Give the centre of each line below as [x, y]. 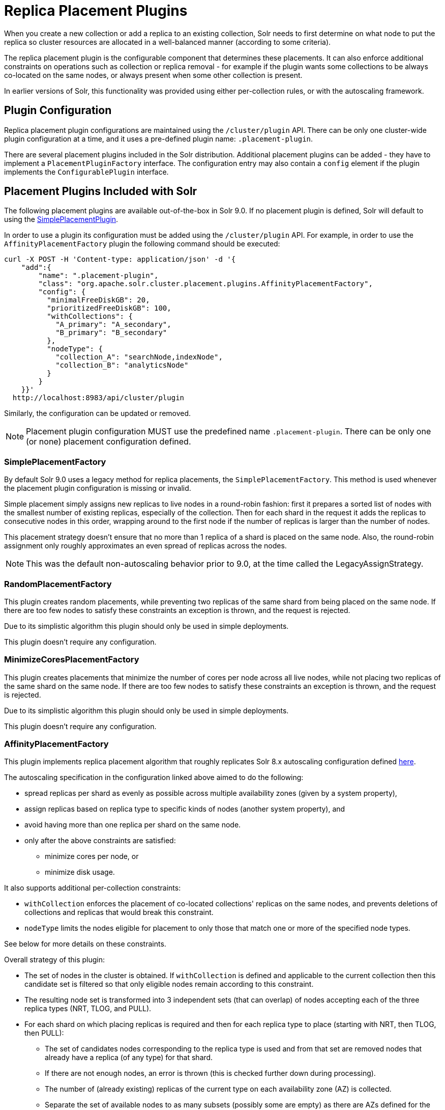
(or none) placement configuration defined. [109, 442]
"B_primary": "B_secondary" [111, 333]
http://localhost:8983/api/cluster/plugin [98, 398]
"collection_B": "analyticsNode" [122, 365]
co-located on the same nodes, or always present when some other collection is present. [153, 75]
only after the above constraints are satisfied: [100, 841]
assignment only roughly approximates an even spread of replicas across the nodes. [145, 546]
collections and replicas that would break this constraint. [119, 912]
